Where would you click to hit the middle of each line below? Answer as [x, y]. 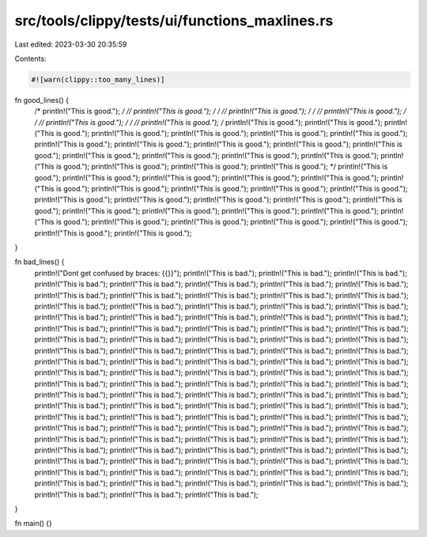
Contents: [30, 59]
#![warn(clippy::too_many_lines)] [98, 79]
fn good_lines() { [42, 100]
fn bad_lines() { [40, 262]
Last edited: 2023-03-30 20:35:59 [71, 44]
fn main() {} [34, 524]
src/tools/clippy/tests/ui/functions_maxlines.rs [174, 21]
